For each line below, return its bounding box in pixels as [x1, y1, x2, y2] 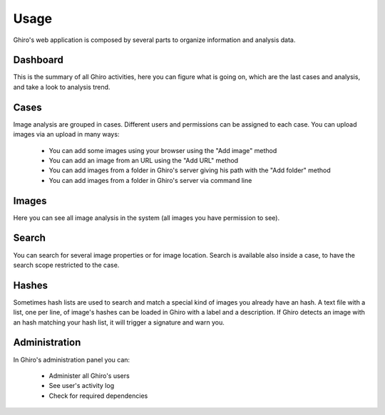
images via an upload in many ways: [13, 130, 120, 139]
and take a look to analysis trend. [13, 83, 111, 91]
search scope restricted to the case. [13, 261, 120, 269]
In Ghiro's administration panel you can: [13, 355, 130, 364]
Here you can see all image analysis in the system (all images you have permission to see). [13, 214, 280, 222]
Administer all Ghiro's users [48, 371, 130, 380]
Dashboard [13, 54, 63, 66]
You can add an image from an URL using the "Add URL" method [48, 156, 239, 164]
